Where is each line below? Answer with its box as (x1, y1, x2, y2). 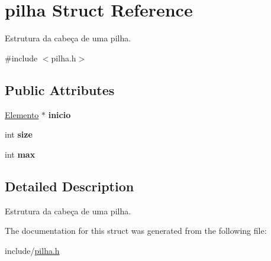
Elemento (5, 108, 39, 120)
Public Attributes (5, 80, 115, 99)
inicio (48, 108, 71, 120)
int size (5, 128, 33, 141)
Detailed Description (5, 177, 134, 195)
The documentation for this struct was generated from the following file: (5, 224, 267, 237)
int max (5, 148, 36, 160)
